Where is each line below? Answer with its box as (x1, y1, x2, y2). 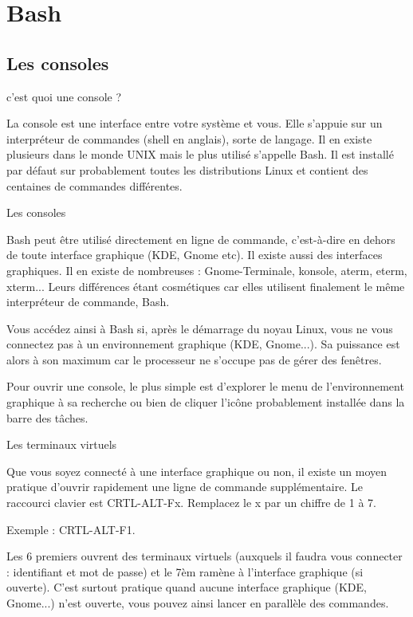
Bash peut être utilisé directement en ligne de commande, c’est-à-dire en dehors (6, 230, 395, 247)
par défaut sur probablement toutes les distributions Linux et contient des (6, 161, 368, 178)
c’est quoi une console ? (6, 88, 122, 104)
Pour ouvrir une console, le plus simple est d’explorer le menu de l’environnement (6, 378, 404, 395)
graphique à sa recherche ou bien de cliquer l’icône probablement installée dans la (6, 394, 405, 411)
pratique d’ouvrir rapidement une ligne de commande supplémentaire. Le (6, 478, 363, 495)
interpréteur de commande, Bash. (6, 293, 170, 310)
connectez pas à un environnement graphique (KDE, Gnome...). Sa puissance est (6, 336, 400, 352)
